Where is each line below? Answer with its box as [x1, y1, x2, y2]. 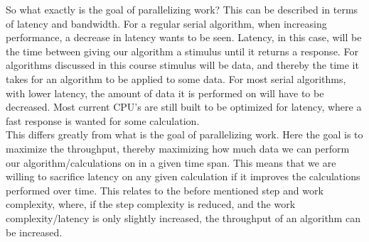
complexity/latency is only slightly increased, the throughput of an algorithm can [6, 210, 360, 225]
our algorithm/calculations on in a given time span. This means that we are [6, 155, 336, 170]
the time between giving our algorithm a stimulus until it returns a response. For [6, 43, 358, 58]
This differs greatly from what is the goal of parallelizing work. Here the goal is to [6, 127, 363, 142]
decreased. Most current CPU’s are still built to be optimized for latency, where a [6, 99, 362, 114]
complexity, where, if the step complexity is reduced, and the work [6, 197, 296, 211]
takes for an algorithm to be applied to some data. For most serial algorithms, [6, 71, 346, 86]
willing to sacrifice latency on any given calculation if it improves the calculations [6, 169, 360, 184]
